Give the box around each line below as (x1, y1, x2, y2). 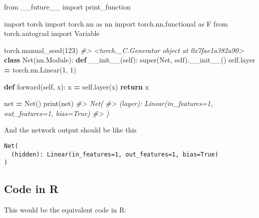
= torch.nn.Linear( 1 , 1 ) (4, 64, 76, 74)
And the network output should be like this (4, 124, 137, 135)
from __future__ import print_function (4, 1, 131, 11)
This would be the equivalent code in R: (4, 204, 127, 215)
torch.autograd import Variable (4, 28, 100, 38)
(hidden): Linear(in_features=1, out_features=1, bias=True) (11, 150, 219, 158)
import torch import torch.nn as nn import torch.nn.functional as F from (4, 18, 228, 28)
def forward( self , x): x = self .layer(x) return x (4, 81, 149, 91)
